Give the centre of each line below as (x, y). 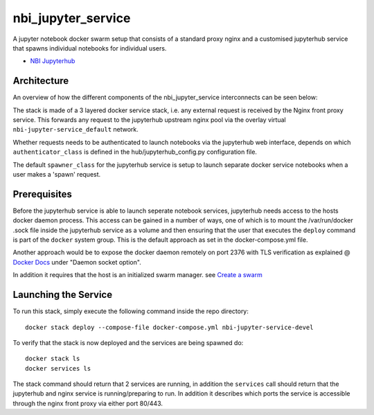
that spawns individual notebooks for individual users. (90, 48)
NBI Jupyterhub (53, 61)
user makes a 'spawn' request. (57, 174)
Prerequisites (42, 194)
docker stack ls (53, 359)
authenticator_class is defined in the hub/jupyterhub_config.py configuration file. (135, 152)
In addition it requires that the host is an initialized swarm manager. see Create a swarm (137, 275)
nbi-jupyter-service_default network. (75, 130)
